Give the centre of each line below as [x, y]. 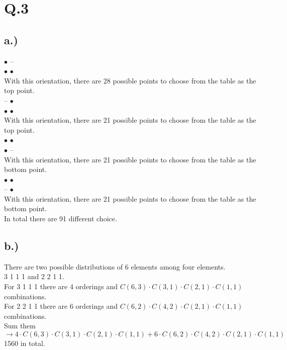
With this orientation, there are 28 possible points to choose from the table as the [130, 80]
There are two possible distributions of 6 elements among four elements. [115, 266]
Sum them [20, 326]
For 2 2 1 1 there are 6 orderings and [61, 306]
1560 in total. [25, 343]
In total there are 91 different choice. [61, 218]
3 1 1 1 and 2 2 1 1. [34, 276]
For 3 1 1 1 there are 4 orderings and [61, 286]
